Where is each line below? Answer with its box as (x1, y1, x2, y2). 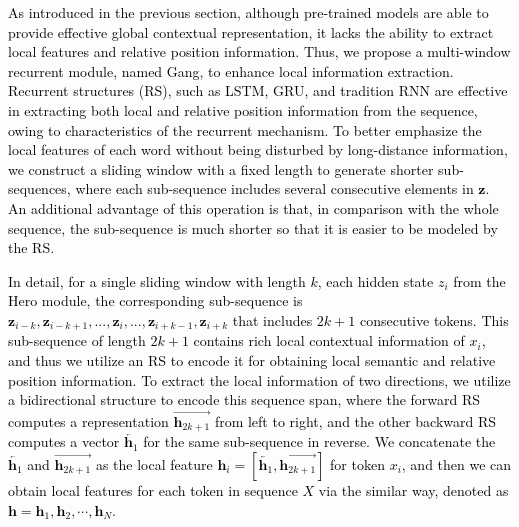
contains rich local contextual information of (193, 330, 465, 351)
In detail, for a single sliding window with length (8, 270, 306, 291)
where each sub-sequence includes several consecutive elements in (75, 178, 474, 199)
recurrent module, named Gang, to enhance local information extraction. (8, 60, 454, 81)
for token (330, 454, 385, 474)
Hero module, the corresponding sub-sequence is (8, 290, 303, 311)
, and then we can (401, 454, 512, 474)
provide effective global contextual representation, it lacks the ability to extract (8, 21, 494, 42)
